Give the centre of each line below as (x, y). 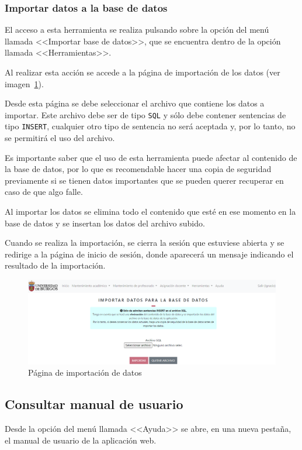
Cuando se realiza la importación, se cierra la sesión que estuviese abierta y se (145, 243)
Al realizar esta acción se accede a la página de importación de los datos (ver (143, 72)
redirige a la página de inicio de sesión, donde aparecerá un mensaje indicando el (149, 254)
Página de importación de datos (85, 372)
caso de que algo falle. (44, 192)
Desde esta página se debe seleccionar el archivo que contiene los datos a (135, 103)
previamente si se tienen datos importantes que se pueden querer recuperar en (144, 180)
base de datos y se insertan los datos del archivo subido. (105, 223)
